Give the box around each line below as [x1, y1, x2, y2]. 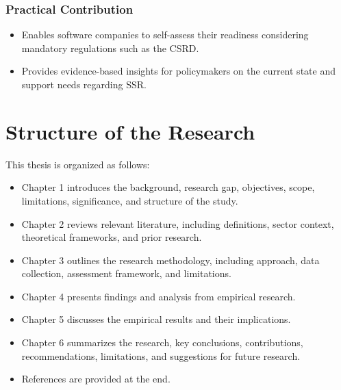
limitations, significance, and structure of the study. [21, 193, 238, 207]
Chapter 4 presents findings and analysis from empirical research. [21, 289, 296, 303]
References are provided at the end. [21, 372, 170, 386]
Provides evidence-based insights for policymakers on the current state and [21, 64, 336, 78]
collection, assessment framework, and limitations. [21, 266, 231, 281]
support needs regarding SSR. [21, 77, 147, 91]
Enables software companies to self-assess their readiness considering [21, 27, 309, 42]
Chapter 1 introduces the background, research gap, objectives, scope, [21, 180, 315, 194]
